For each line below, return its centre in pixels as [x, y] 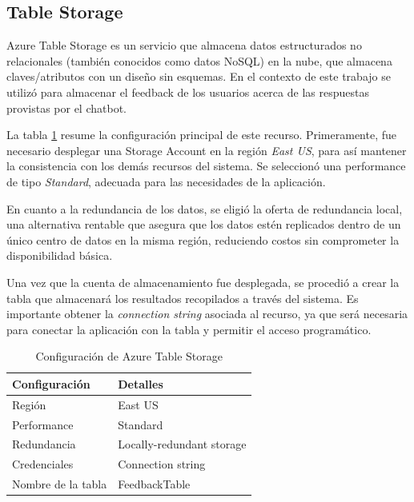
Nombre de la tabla [60, 484]
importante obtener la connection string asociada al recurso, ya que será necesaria [207, 314]
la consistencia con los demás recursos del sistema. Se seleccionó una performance [206, 166]
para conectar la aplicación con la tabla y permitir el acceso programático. [189, 329]
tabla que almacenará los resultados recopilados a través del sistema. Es [183, 298]
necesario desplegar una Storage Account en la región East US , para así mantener [207, 150]
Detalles [141, 383]
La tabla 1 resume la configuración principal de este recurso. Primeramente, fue [201, 135]
